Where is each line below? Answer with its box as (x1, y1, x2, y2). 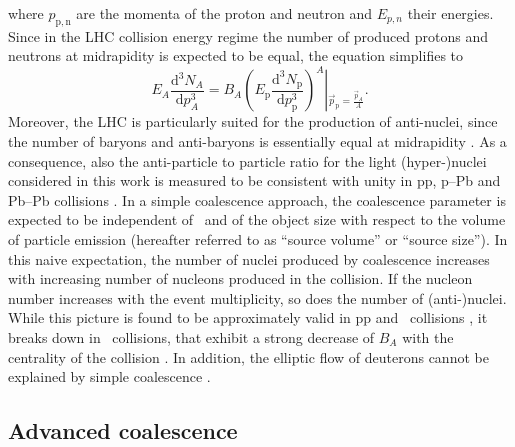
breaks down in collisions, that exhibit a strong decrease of (8, 327, 375, 348)
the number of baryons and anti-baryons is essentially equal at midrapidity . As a (8, 131, 507, 152)
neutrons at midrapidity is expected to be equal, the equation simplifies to (8, 45, 464, 66)
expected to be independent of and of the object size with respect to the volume (8, 209, 506, 230)
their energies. (407, 3, 494, 23)
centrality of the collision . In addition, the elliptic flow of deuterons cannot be (8, 346, 489, 367)
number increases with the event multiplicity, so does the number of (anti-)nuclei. (8, 287, 507, 308)
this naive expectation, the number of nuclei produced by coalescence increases (8, 248, 490, 269)
